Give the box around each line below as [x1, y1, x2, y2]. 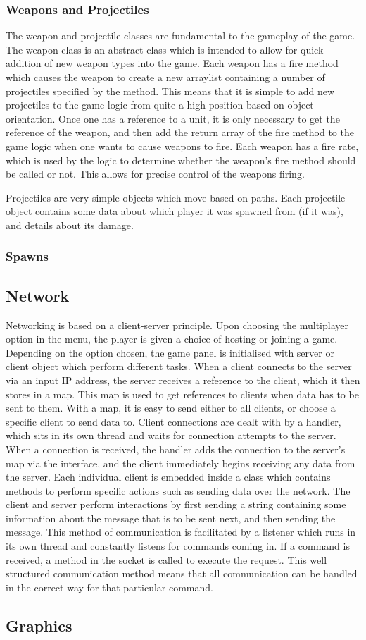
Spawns [6, 247, 49, 265]
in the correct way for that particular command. [6, 579, 213, 594]
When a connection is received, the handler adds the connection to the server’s [6, 441, 346, 456]
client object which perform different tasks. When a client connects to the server [6, 359, 352, 374]
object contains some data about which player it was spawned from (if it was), [6, 204, 343, 219]
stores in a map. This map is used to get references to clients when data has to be [6, 386, 359, 401]
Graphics [6, 614, 72, 636]
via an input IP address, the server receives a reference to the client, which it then [6, 372, 360, 387]
